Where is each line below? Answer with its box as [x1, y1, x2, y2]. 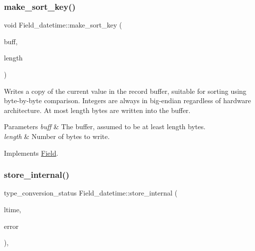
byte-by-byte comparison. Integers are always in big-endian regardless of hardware [4, 95, 251, 106]
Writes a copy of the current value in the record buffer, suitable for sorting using [4, 85, 247, 96]
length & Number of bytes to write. [4, 131, 110, 141]
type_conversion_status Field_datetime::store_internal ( [4, 188, 177, 198]
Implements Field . [4, 147, 58, 158]
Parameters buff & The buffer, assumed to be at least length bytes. [4, 121, 206, 132]
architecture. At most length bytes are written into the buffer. [4, 105, 191, 115]
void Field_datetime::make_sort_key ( [4, 20, 122, 30]
